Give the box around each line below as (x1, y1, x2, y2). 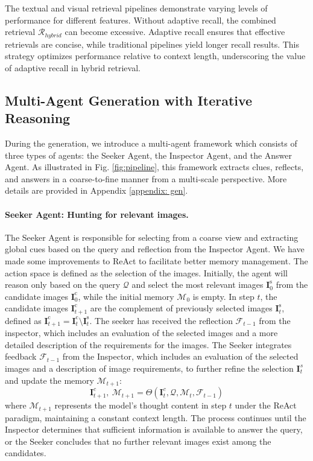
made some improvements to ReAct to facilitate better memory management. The (5, 254, 308, 267)
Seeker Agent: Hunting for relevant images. (5, 208, 189, 220)
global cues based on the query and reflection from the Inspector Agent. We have (5, 243, 305, 255)
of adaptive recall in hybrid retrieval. (5, 61, 141, 74)
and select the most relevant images (131, 278, 264, 291)
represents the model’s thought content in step (54, 399, 227, 412)
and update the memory (5, 374, 94, 386)
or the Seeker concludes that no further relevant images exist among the (5, 434, 271, 447)
